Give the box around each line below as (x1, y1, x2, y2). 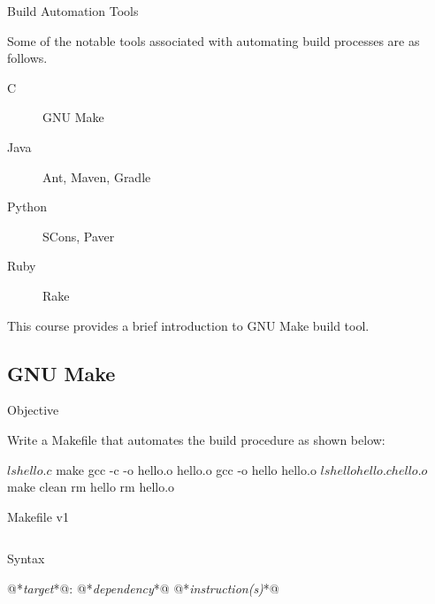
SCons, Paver (42, 226, 115, 245)
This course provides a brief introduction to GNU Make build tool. (7, 316, 370, 334)
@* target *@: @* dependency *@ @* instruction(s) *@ (7, 578, 279, 597)
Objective (7, 401, 59, 419)
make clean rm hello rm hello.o (7, 478, 175, 496)
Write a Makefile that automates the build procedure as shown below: (7, 430, 385, 448)
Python (7, 197, 47, 216)
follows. (7, 49, 48, 67)
